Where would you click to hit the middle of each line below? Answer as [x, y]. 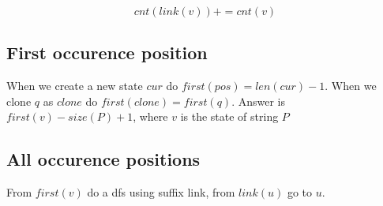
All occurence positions [103, 159]
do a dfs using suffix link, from [161, 192]
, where [150, 116]
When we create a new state [75, 86]
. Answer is [259, 101]
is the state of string [229, 116]
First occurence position [107, 52]
